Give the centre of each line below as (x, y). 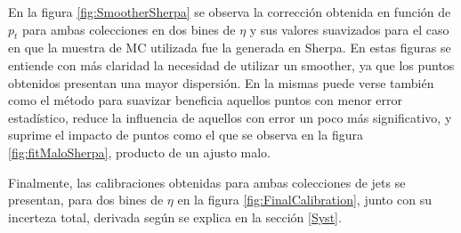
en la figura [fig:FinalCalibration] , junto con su (304, 200)
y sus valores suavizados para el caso (349, 29)
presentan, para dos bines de (86, 200)
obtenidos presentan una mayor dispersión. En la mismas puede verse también (221, 82)
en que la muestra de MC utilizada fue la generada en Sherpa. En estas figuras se (230, 48)
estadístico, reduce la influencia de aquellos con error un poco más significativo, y (230, 117)
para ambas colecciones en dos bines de (129, 29)
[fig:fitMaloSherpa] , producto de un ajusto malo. (140, 152)
